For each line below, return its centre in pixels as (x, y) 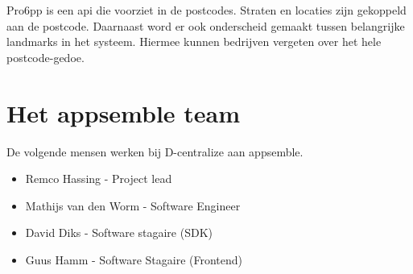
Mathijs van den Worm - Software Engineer (133, 205)
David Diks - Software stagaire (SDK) (119, 232)
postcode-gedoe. (45, 57)
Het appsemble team (124, 112)
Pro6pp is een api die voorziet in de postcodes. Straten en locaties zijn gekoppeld (206, 10)
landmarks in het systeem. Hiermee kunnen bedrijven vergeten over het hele (194, 42)
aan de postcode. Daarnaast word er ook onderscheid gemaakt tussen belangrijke (206, 25)
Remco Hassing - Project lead (99, 179)
